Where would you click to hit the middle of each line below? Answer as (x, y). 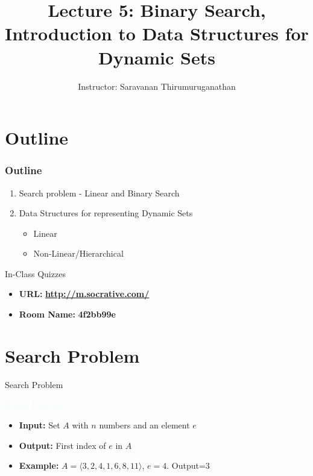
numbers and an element (144, 424)
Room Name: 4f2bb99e (67, 314)
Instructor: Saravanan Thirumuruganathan (157, 86)
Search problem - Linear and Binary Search (99, 193)
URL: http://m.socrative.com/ (84, 294)
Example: (39, 465)
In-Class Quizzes (35, 273)
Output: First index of (62, 445)
